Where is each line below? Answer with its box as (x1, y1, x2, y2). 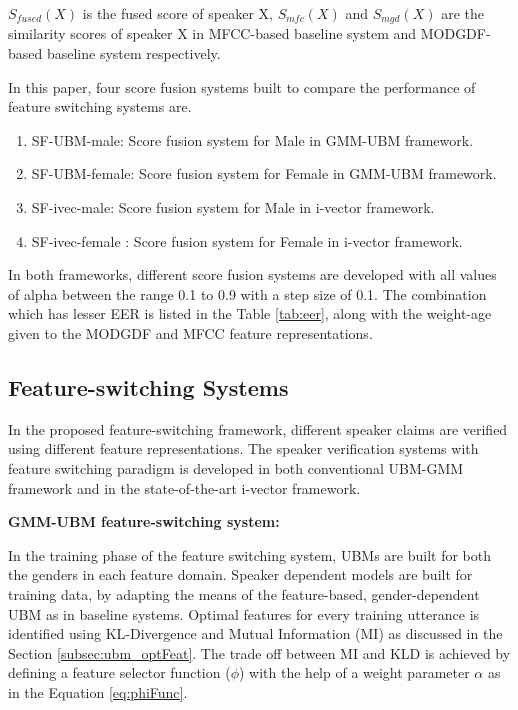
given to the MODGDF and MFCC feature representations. (8, 322, 373, 343)
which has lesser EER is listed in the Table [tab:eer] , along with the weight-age (8, 303, 492, 324)
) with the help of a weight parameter (238, 662, 470, 683)
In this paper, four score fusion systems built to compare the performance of (8, 76, 476, 97)
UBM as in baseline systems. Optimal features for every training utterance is (8, 603, 480, 624)
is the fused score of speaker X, (82, 3, 273, 23)
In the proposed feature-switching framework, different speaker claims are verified (8, 418, 508, 439)
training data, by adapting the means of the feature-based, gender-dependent (8, 583, 480, 604)
